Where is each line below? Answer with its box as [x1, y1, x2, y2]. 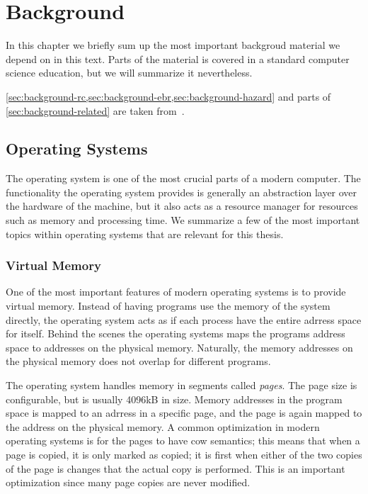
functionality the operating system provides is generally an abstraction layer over [6, 184, 357, 199]
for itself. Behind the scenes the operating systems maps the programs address [6, 326, 345, 341]
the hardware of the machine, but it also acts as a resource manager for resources [6, 198, 358, 213]
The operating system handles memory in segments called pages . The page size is [6, 378, 357, 393]
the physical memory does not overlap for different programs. [6, 354, 271, 369]
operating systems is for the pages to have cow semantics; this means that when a [6, 433, 360, 448]
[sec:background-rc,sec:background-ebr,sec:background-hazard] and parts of [6, 89, 331, 103]
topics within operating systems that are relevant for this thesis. [6, 226, 284, 241]
